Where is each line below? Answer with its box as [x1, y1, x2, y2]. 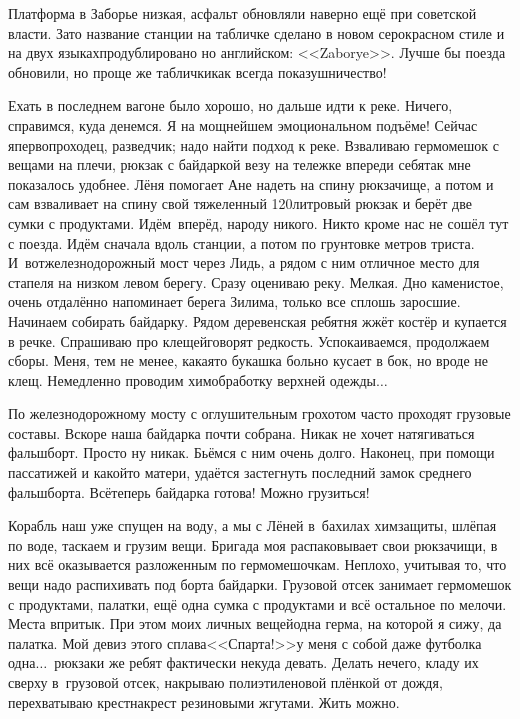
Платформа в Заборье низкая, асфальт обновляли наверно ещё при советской [8, 3, 477, 23]
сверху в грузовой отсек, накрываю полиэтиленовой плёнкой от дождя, [8, 672, 443, 692]
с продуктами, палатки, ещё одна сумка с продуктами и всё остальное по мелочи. [8, 593, 507, 614]
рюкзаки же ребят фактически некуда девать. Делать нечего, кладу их [54, 652, 479, 673]
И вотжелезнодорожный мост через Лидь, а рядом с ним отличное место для [8, 252, 480, 273]
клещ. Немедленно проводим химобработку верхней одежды [8, 369, 377, 390]
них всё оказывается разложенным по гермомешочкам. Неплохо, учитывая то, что [8, 554, 507, 575]
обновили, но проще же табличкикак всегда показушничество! [8, 61, 387, 82]
